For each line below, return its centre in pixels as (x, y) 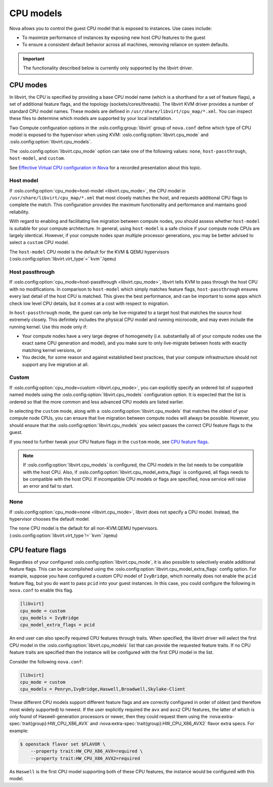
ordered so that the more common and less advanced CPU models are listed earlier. (97, 402)
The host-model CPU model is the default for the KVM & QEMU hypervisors (89, 252)
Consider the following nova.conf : (46, 661)
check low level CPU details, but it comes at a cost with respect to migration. (89, 303)
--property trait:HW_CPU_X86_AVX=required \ (87, 751)
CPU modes (28, 85)
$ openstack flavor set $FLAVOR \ (63, 744)
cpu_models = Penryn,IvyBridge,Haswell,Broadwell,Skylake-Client (103, 689)
